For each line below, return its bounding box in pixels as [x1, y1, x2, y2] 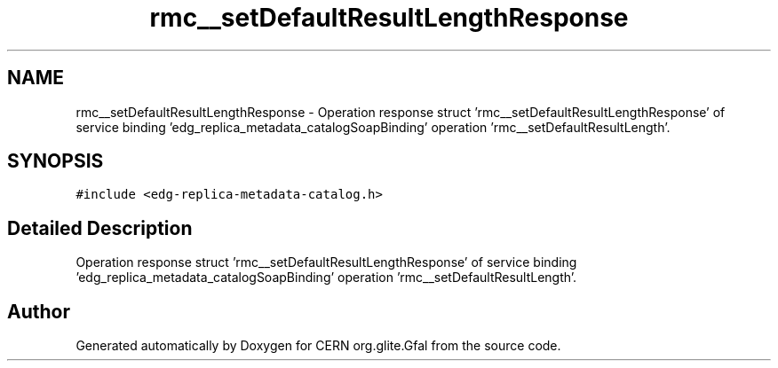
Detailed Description [7, 216, 193, 239]
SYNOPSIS [7, 150, 104, 173]
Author [7, 300, 70, 323]
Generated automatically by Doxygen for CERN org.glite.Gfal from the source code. [75, 338, 561, 354]
